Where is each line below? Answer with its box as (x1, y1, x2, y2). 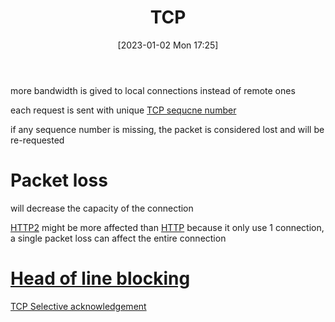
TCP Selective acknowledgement (10, 300, 147, 312)
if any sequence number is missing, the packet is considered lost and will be (10, 123, 325, 135)
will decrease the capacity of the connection (10, 202, 194, 214)
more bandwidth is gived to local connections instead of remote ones (10, 84, 296, 96)
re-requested (10, 134, 65, 146)
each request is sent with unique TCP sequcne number (10, 104, 237, 116)
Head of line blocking (10, 267, 191, 290)
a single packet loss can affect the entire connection (10, 232, 227, 244)
